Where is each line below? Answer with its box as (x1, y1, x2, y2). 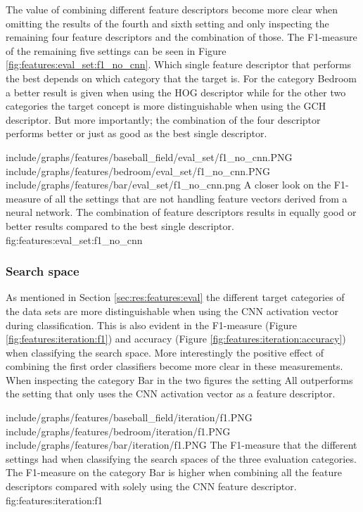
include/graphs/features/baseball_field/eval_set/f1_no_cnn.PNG (6, 149, 293, 164)
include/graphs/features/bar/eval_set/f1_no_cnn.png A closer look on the (6, 177, 331, 192)
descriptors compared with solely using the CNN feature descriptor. (6, 479, 297, 494)
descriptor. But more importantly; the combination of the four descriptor (6, 112, 321, 127)
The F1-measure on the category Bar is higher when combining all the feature (6, 465, 342, 480)
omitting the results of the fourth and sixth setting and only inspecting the (6, 15, 329, 30)
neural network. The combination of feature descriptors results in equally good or (6, 205, 357, 219)
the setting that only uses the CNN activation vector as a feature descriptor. (6, 386, 336, 401)
